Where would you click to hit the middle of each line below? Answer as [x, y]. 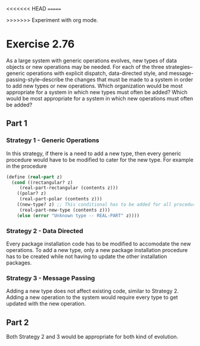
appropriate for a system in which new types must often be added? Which [97, 92]
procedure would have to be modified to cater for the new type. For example [100, 159]
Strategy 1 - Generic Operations [53, 140]
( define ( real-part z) [34, 177]
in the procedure [26, 166]
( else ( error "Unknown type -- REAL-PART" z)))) [78, 216]
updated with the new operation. [46, 304]
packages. [19, 262]
